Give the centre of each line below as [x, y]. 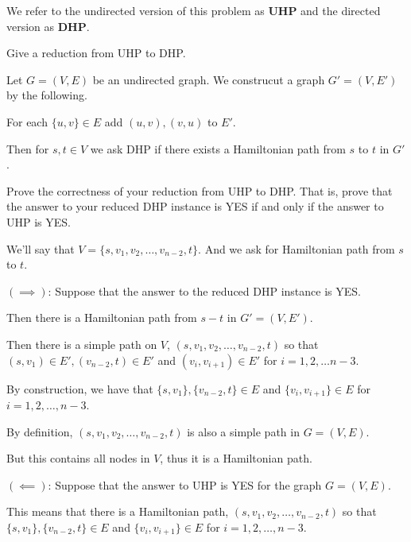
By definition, [40, 431]
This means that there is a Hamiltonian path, [118, 511]
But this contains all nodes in [78, 458]
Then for [28, 148]
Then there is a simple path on [82, 344]
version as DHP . [48, 26]
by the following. [47, 95]
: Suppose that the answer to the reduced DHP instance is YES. [204, 290]
